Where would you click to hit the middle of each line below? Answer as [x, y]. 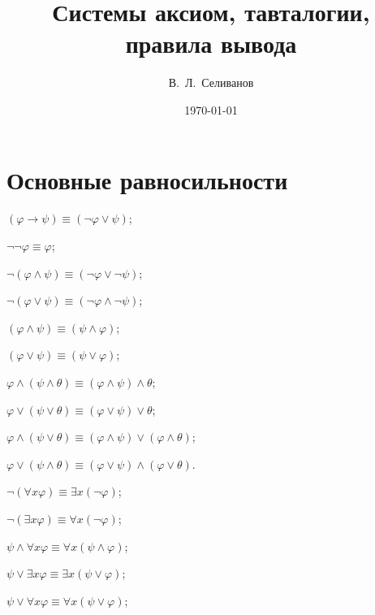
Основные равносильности [147, 179]
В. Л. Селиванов [211, 82]
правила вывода [211, 43]
